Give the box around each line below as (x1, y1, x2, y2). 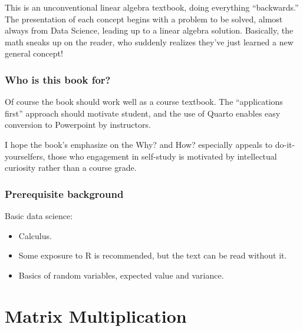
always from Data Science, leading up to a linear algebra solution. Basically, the (5, 24, 294, 37)
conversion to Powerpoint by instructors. (5, 118, 151, 131)
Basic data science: (5, 209, 73, 221)
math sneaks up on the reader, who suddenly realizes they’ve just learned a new (5, 35, 294, 48)
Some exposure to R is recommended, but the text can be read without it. (18, 249, 287, 262)
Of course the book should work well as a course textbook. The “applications (5, 95, 283, 108)
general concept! (5, 47, 63, 59)
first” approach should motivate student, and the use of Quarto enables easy (5, 107, 281, 119)
